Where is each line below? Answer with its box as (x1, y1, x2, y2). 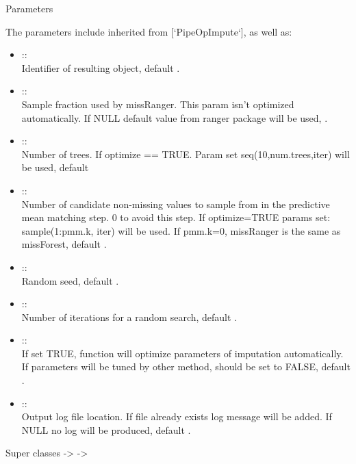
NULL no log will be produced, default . (21, 422, 191, 437)
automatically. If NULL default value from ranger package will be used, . (21, 110, 328, 125)
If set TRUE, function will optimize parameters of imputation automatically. (21, 346, 344, 360)
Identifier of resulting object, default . (21, 60, 180, 75)
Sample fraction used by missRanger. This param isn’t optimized (21, 96, 294, 111)
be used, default (21, 160, 89, 175)
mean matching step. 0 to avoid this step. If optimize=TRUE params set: (21, 210, 331, 224)
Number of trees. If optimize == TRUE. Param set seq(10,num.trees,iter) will (21, 146, 350, 161)
